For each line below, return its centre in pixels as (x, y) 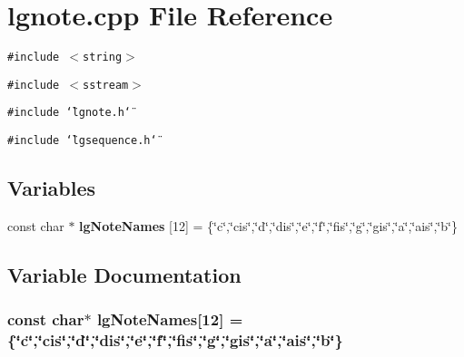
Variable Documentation (124, 274)
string (103, 58)
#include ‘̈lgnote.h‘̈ (69, 113)
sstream (106, 85)
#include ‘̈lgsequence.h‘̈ (82, 141)
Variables (52, 188)
